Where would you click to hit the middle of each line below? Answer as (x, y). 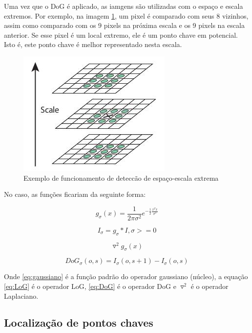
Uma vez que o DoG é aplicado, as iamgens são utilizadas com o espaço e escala (124, 6)
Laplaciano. (21, 296)
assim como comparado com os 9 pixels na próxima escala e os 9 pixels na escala (124, 25)
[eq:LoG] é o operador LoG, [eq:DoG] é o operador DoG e (90, 286)
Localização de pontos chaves (79, 322)
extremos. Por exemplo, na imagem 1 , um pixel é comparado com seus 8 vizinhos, (126, 15)
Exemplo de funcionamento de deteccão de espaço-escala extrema (121, 178)
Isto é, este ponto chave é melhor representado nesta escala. (93, 44)
